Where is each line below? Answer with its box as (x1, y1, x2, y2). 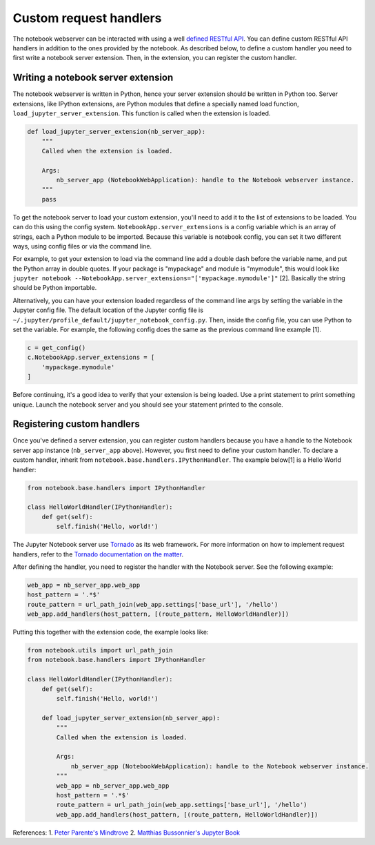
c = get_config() (27, 344, 86, 351)
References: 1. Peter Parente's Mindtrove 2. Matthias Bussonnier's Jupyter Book (12, 828, 241, 837)
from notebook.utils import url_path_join (27, 646, 173, 654)
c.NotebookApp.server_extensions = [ (27, 353, 155, 362)
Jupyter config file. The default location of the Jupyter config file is (12, 306, 203, 314)
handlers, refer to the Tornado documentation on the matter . (12, 550, 184, 559)
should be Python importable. (12, 284, 97, 292)
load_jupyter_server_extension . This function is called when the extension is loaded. (12, 109, 271, 117)
